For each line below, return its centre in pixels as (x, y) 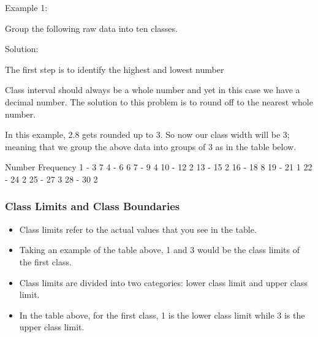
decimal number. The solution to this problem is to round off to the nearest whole (159, 101)
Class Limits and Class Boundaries (93, 206)
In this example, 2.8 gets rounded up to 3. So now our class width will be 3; (147, 134)
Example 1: (26, 7)
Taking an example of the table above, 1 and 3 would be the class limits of (159, 250)
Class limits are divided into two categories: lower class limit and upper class (163, 282)
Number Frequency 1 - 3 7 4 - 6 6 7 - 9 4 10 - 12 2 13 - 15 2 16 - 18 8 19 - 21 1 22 (159, 167)
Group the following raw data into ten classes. (91, 28)
